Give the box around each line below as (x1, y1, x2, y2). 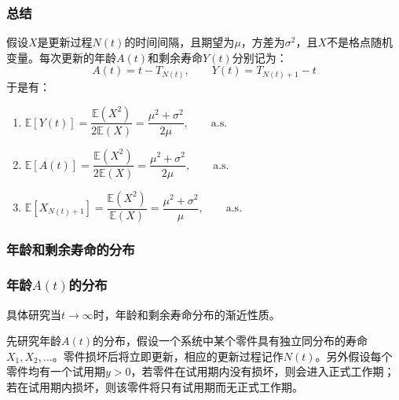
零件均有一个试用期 (6, 363, 105, 380)
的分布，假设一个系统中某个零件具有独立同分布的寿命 (93, 332, 368, 349)
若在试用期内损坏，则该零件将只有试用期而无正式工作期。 (6, 379, 303, 395)
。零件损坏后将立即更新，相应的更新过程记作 (52, 347, 284, 364)
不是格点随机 (327, 34, 394, 50)
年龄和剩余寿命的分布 (6, 239, 135, 259)
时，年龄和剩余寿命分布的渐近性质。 (93, 306, 280, 322)
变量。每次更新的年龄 (6, 49, 116, 65)
